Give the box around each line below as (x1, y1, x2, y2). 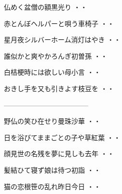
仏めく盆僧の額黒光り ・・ (4, 2, 87, 12)
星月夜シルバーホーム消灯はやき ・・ (4, 34, 121, 45)
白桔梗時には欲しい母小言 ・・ (4, 67, 101, 77)
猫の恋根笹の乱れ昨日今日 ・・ (4, 181, 101, 191)
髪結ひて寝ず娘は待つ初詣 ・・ (4, 164, 101, 175)
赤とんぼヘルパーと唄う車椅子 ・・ (4, 18, 114, 28)
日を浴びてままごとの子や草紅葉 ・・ (4, 132, 121, 142)
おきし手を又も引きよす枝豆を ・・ (4, 83, 114, 93)
